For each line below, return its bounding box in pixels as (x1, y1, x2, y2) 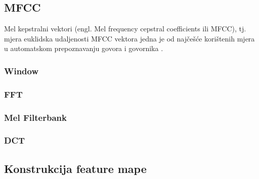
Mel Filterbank (4, 111, 67, 123)
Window (4, 64, 39, 77)
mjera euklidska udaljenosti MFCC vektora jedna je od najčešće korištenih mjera (4, 33, 255, 43)
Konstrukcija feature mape (4, 160, 147, 176)
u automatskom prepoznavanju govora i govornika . (4, 43, 163, 54)
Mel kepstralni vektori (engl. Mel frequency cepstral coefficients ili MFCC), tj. (4, 23, 246, 34)
